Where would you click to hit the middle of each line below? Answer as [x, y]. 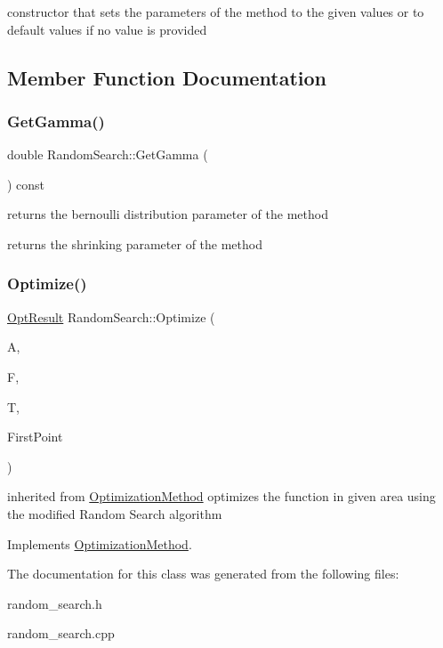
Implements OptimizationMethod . [100, 543]
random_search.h [55, 603]
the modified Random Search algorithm [115, 513]
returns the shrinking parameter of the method [135, 243]
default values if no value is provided [107, 29]
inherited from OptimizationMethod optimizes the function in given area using [221, 496]
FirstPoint [35, 437]
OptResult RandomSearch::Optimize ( [111, 316]
